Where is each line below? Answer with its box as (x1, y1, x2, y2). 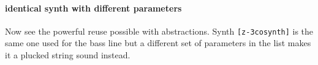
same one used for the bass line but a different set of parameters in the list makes (5, 36, 311, 49)
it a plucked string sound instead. (5, 49, 131, 61)
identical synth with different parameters (5, 1, 182, 14)
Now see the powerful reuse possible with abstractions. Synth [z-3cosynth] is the (5, 24, 314, 37)
